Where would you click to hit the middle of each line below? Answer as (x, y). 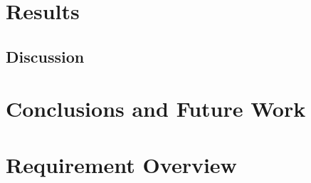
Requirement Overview (121, 164)
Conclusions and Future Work (156, 109)
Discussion (45, 56)
